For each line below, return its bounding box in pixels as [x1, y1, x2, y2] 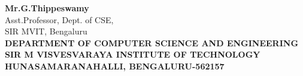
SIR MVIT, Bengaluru [5, 25, 87, 37]
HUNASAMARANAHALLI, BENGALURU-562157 [5, 59, 225, 72]
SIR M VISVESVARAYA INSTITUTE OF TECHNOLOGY [5, 48, 260, 61]
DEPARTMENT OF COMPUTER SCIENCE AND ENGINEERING [5, 36, 299, 49]
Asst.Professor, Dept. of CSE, [5, 13, 114, 26]
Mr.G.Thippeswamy [5, 2, 89, 14]
